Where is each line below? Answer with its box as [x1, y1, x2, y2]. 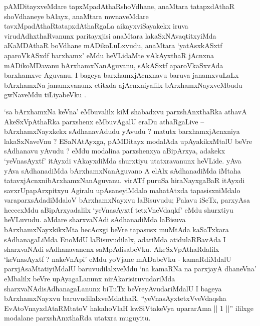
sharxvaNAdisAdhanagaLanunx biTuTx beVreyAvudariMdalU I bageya [4, 283, 222, 293]
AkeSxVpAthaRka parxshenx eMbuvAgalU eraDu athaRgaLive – [4, 116, 204, 126]
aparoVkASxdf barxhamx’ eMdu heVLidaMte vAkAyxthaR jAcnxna [4, 50, 214, 60]
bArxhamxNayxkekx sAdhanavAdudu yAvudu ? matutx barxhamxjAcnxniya [4, 126, 240, 136]
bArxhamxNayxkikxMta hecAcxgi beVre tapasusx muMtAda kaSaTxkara [4, 224, 229, 235]
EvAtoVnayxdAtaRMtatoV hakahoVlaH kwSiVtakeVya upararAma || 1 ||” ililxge [4, 302, 253, 313]
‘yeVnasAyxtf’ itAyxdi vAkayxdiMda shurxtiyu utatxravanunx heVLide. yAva [4, 155, 241, 166]
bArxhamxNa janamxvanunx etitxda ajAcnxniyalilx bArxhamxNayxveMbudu [4, 79, 242, 90]
